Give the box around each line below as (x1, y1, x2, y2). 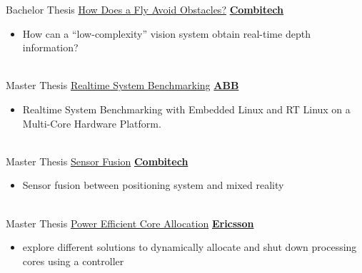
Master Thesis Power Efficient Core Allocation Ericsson (6, 215, 254, 230)
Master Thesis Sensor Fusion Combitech (6, 153, 188, 168)
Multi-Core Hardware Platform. (22, 115, 161, 130)
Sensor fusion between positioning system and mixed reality (22, 177, 284, 192)
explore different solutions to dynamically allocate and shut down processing (22, 239, 357, 254)
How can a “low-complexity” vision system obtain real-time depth (22, 26, 311, 41)
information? (22, 40, 79, 55)
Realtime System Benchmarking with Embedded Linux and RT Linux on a (22, 101, 351, 116)
